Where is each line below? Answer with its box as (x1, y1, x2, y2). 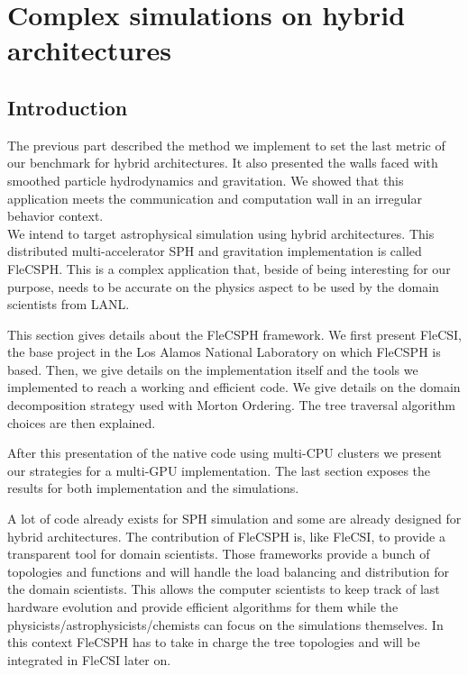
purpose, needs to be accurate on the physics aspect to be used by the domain (7, 277, 439, 296)
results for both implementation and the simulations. (7, 479, 299, 497)
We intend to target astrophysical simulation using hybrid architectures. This (7, 223, 435, 242)
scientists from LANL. (7, 295, 130, 314)
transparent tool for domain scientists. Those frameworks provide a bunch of (7, 544, 430, 563)
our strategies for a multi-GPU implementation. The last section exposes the (7, 461, 431, 479)
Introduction (7, 93, 128, 121)
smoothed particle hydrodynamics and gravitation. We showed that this (7, 170, 404, 189)
